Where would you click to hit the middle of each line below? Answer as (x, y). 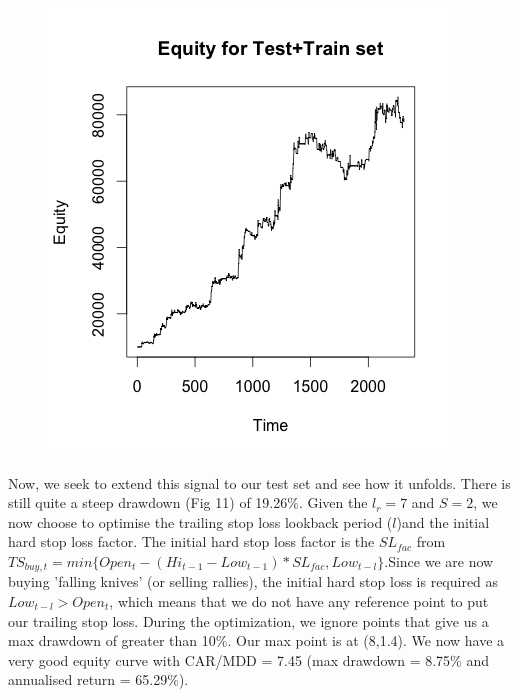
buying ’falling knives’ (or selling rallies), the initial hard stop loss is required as (253, 581)
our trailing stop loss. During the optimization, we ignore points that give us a (248, 620)
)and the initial (443, 521)
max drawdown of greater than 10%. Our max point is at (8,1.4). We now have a (256, 640)
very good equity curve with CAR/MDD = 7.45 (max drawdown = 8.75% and (248, 659)
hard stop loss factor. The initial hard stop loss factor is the (191, 541)
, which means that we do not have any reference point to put (299, 601)
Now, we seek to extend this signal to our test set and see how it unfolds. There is (259, 482)
